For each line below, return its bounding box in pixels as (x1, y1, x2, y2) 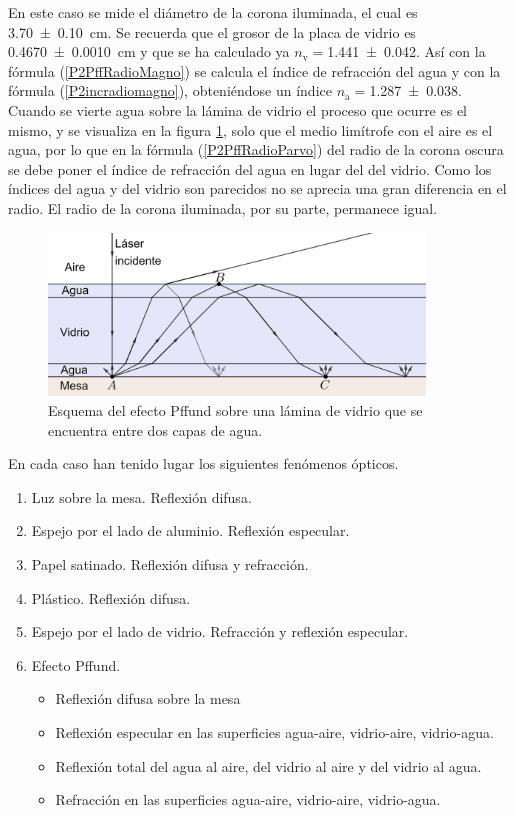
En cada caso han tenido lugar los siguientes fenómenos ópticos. (8, 453, 399, 474)
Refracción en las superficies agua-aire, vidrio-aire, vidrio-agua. (55, 789, 441, 810)
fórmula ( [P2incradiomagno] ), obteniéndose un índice (8, 80, 332, 101)
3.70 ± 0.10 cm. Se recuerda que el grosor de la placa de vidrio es (8, 21, 416, 42)
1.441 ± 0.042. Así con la (327, 41, 486, 62)
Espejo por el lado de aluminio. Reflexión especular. (31, 520, 350, 541)
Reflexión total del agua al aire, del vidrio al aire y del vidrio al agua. (55, 755, 482, 776)
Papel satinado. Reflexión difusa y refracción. (31, 553, 309, 574)
